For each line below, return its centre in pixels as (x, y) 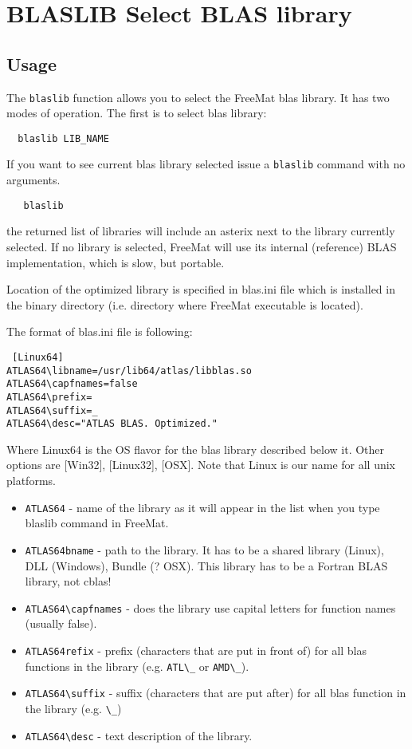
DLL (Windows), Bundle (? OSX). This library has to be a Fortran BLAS (206, 565)
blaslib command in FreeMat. (97, 523)
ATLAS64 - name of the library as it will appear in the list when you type (202, 507)
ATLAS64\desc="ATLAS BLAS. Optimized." (112, 424)
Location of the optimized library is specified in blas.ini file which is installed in (201, 289)
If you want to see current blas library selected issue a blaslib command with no (206, 164)
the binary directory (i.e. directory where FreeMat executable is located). (185, 304)
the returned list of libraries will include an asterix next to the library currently (201, 231)
